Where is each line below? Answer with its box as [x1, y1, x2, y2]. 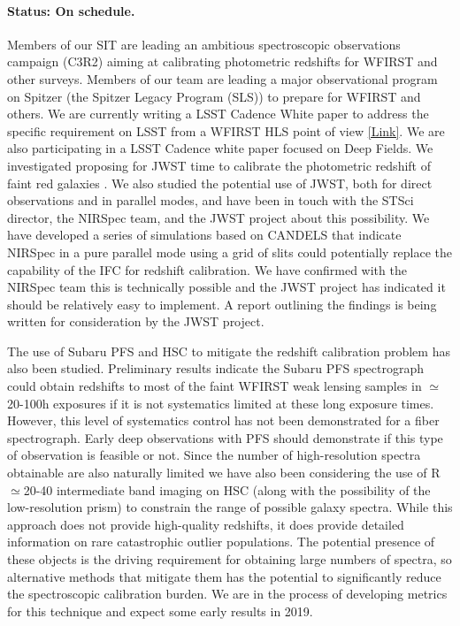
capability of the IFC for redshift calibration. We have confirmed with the [7, 260, 407, 279]
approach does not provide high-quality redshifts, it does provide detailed [7, 515, 404, 533]
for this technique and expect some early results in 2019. [7, 601, 313, 620]
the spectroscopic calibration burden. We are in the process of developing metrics [7, 584, 448, 603]
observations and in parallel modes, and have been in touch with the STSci [7, 191, 414, 210]
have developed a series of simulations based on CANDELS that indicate [7, 225, 402, 244]
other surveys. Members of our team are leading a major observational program [7, 69, 438, 88]
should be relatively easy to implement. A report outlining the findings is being [7, 294, 437, 313]
